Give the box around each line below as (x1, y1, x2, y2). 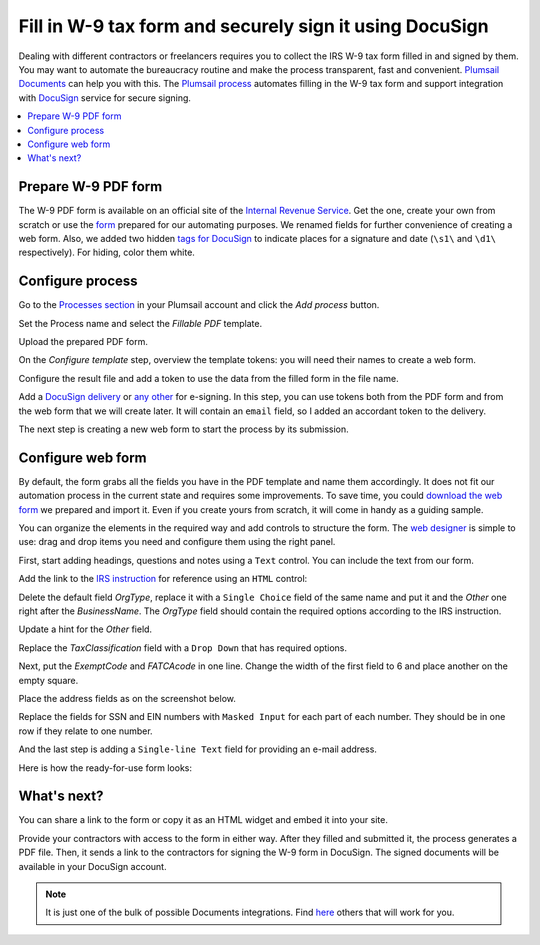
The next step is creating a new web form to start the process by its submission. (18, 423, 349, 435)
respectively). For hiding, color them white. (18, 246, 195, 259)
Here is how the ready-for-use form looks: (18, 761, 193, 774)
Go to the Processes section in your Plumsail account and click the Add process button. (18, 299, 380, 311)
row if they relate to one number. (18, 725, 154, 737)
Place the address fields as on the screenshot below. (18, 692, 237, 704)
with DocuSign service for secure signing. (18, 91, 192, 104)
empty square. (18, 674, 79, 686)
